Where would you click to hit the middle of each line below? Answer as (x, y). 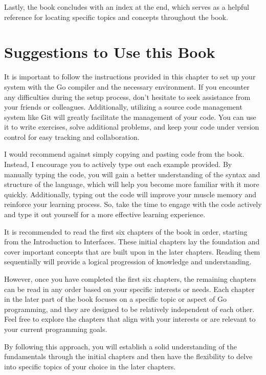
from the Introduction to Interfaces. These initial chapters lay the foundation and (132, 242)
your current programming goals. (56, 329)
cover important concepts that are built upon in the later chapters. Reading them (132, 251)
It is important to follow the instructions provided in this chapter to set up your (130, 77)
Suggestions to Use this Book (110, 52)
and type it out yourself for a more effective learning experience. (105, 214)
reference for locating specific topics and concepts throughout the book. (116, 17)
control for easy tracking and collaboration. (72, 137)
